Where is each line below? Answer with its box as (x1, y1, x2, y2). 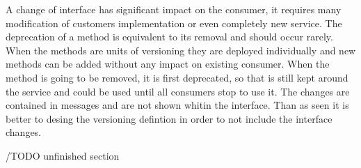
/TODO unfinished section (6, 148, 120, 162)
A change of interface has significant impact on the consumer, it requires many (6, 2, 342, 16)
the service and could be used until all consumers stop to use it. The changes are (6, 84, 350, 98)
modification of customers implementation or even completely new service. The (6, 15, 342, 30)
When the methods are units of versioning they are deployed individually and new (6, 43, 356, 57)
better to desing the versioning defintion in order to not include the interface (6, 111, 332, 125)
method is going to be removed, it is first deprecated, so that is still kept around (6, 70, 348, 84)
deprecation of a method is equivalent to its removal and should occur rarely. (6, 29, 333, 44)
